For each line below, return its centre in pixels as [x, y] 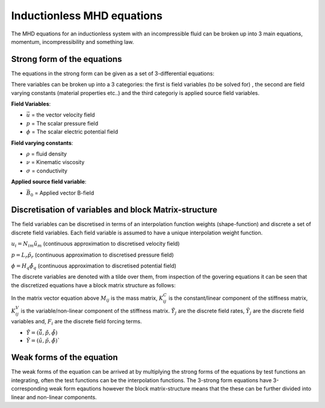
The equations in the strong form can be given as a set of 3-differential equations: [113, 73]
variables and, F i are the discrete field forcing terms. [76, 322]
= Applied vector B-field [64, 193]
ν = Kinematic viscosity [55, 162]
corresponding [29, 389]
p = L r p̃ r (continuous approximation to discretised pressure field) [92, 255]
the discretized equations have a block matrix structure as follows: [93, 285]
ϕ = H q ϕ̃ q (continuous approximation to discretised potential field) [94, 266]
